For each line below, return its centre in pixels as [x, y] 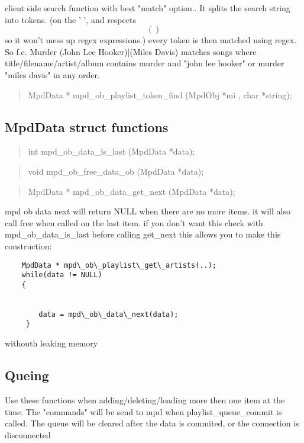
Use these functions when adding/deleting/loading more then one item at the [145, 399]
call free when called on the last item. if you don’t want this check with [134, 222]
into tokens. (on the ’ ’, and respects [70, 19]
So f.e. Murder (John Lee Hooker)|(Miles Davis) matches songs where [131, 51]
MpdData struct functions [87, 126]
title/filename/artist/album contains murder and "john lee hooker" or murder [145, 63]
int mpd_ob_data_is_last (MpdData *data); [111, 151]
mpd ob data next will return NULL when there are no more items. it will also [148, 211]
